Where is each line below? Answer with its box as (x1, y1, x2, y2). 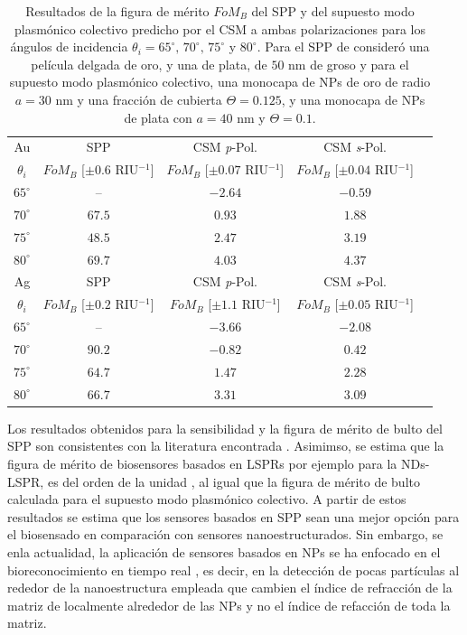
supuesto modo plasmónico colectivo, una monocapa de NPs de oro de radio (9, 72, 431, 91)
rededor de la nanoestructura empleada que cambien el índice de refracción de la (7, 578, 453, 597)
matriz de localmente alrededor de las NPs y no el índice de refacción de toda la (7, 595, 451, 614)
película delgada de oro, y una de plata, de (31, 54, 267, 73)
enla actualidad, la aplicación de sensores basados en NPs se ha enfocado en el (7, 542, 441, 561)
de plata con (124, 107, 192, 126)
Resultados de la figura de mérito (25, 2, 210, 20)
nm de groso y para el (288, 54, 409, 73)
